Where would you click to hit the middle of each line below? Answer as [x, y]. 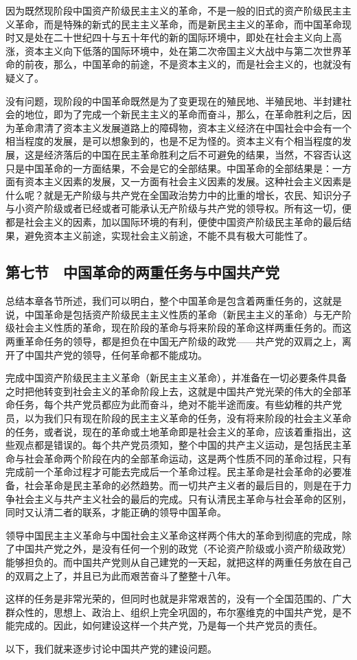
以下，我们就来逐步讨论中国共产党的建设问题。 [111, 648]
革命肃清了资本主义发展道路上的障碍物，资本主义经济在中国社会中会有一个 [183, 127]
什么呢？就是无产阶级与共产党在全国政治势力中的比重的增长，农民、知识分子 [178, 195]
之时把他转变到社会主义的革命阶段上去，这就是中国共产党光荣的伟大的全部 [174, 391]
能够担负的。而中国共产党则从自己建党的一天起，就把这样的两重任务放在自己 [178, 562]
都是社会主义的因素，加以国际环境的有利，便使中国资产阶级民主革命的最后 [174, 221]
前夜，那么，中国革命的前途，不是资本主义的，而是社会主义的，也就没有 [188, 64]
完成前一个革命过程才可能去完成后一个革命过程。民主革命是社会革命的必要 [174, 472]
